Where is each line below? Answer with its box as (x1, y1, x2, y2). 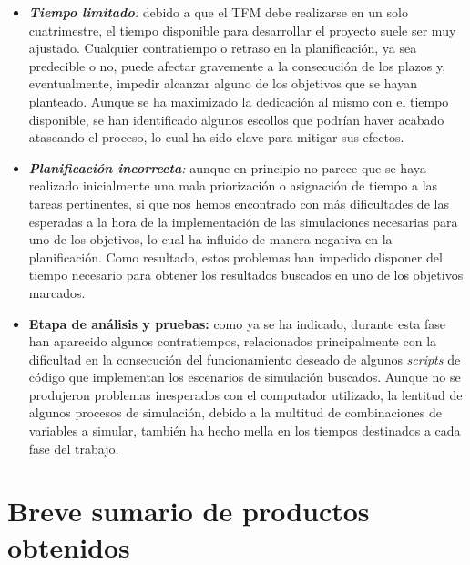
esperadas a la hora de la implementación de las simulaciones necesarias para (28, 211, 458, 231)
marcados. (28, 282, 86, 302)
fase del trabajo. (28, 438, 119, 457)
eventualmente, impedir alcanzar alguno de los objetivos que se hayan (28, 74, 417, 93)
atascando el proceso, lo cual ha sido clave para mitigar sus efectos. (28, 128, 404, 147)
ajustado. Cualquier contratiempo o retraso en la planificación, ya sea (28, 38, 417, 57)
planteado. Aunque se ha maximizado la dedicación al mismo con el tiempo (28, 91, 449, 110)
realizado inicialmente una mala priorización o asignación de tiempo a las (28, 176, 438, 195)
